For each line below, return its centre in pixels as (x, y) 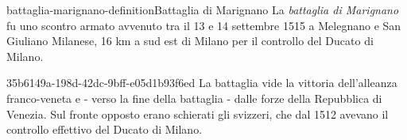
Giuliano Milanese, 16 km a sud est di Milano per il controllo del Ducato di (190, 41)
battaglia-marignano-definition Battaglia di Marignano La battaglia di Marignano (203, 9)
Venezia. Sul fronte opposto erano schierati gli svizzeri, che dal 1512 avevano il (198, 114)
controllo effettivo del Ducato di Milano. (105, 129)
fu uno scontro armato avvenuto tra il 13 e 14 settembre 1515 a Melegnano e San (204, 25)
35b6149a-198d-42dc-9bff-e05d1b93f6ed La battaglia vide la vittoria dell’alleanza (202, 83)
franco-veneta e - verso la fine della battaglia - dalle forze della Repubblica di (194, 98)
